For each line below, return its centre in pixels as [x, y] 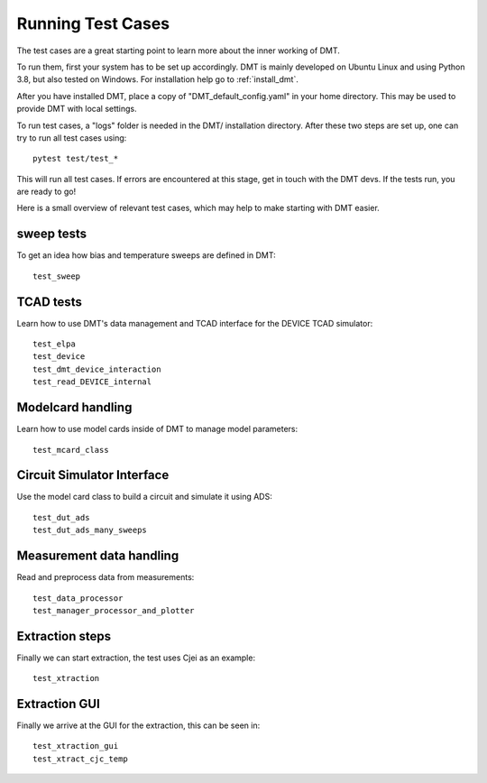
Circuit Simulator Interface [93, 475]
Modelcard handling [74, 407]
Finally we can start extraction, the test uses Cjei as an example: [136, 658]
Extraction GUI [59, 704]
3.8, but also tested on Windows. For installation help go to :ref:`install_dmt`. [158, 79]
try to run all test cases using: [72, 138]
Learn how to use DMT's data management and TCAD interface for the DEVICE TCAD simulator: [195, 323]
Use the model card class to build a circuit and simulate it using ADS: [144, 497]
